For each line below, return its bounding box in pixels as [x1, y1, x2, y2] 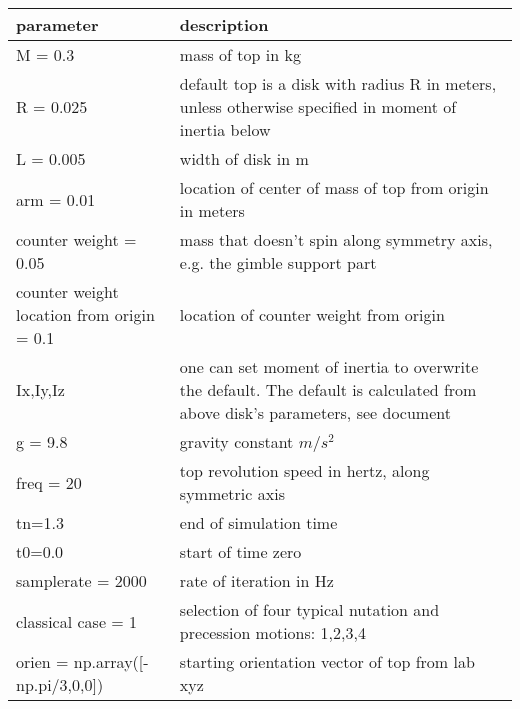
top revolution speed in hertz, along [179, 459, 430, 482]
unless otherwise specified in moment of [179, 95, 457, 118]
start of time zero [179, 540, 302, 563]
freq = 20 [16, 470, 82, 494]
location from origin [16, 303, 155, 326]
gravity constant [179, 430, 294, 453]
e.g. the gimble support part [179, 251, 377, 274]
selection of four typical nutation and [179, 598, 440, 621]
